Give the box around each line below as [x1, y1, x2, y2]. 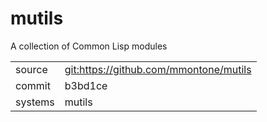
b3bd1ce [64, 78, 108, 92]
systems [15, 95, 55, 109]
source [15, 62, 48, 76]
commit [15, 78, 51, 92]
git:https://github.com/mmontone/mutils [64, 62, 252, 76]
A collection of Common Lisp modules [10, 40, 168, 52]
